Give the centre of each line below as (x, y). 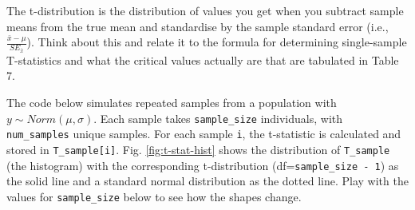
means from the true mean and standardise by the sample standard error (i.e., (198, 26)
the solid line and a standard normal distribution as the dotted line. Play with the (207, 181)
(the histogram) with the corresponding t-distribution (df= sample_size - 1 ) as (203, 165)
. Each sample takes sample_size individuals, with (218, 118)
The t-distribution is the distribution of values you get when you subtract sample (205, 10)
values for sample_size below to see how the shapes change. (154, 196)
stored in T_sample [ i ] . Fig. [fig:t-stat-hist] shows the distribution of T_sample (198, 149)
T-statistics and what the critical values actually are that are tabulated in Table (203, 59)
